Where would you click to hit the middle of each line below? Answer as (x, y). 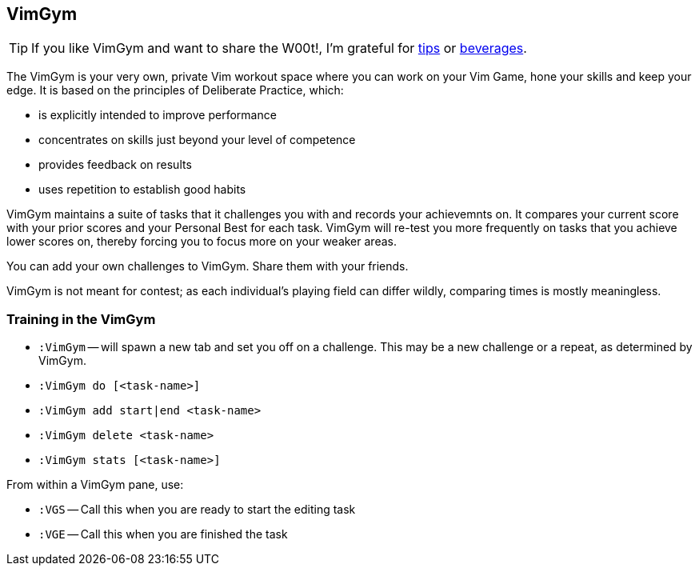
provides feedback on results (115, 165)
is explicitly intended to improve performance (158, 115)
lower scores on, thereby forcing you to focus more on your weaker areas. (202, 242)
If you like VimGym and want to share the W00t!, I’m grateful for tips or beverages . (279, 48)
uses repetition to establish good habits (142, 190)
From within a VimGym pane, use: (95, 485)
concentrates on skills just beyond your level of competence (197, 140)
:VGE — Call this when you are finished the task (163, 534)
